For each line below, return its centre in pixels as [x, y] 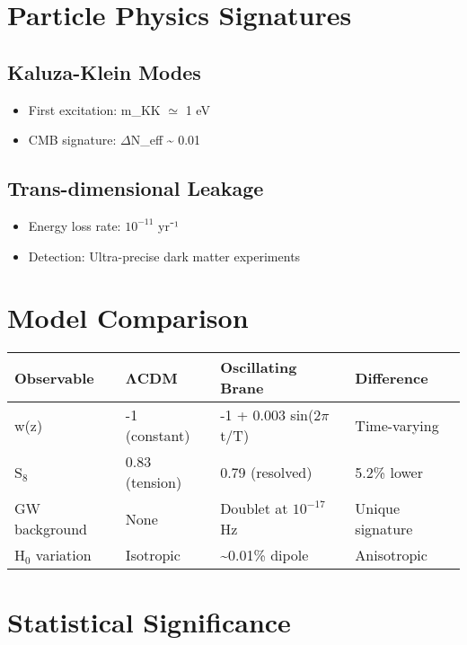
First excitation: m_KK [94, 109]
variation [63, 555]
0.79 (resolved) [266, 472]
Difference [392, 377]
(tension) [154, 482]
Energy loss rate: [75, 225]
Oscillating [259, 367]
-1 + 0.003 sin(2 [271, 415]
